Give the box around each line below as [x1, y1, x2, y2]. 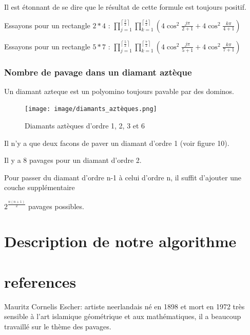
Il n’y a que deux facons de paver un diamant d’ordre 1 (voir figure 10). [4, 137, 229, 148]
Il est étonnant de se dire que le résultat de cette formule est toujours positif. [4, 2, 246, 12]
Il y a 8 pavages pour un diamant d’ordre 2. [4, 155, 142, 165]
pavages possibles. [28, 200, 84, 211]
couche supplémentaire [4, 182, 75, 193]
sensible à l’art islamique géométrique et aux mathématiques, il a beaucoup [4, 311, 241, 322]
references [4, 271, 76, 292]
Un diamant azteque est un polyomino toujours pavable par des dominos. [4, 85, 235, 96]
